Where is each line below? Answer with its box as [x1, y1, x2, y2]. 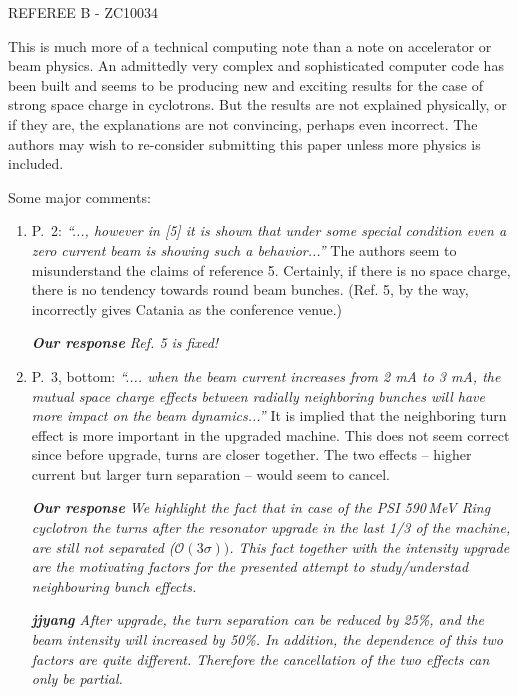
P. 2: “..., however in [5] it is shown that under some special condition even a [31, 220, 507, 241]
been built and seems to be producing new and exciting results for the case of [8, 74, 483, 95]
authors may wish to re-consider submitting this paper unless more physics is [8, 133, 481, 154]
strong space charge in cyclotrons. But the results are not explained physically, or [8, 94, 507, 115]
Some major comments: [8, 186, 151, 207]
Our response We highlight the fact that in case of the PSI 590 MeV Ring [31, 497, 491, 518]
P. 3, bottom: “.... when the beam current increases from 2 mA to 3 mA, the [31, 365, 501, 386]
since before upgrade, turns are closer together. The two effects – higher [31, 444, 472, 465]
